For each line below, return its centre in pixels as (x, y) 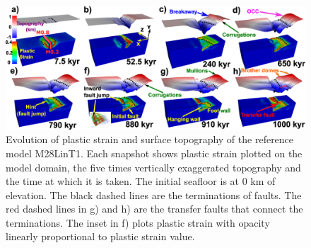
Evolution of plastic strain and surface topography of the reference (150, 139)
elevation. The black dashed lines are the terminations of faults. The (154, 195)
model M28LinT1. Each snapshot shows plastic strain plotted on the (154, 153)
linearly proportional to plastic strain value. (100, 236)
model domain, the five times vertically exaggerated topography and (153, 167)
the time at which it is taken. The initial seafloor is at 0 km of (141, 181)
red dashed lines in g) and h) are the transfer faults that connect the (154, 209)
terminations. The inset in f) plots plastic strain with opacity (138, 222)
